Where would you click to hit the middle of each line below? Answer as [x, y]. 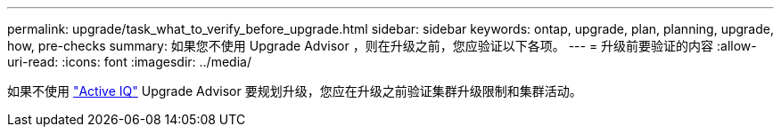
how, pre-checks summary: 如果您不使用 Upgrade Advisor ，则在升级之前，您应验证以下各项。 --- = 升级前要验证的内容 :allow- [382, 46]
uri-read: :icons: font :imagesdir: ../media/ [129, 62]
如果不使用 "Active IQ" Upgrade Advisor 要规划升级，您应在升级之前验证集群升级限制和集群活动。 [295, 91]
